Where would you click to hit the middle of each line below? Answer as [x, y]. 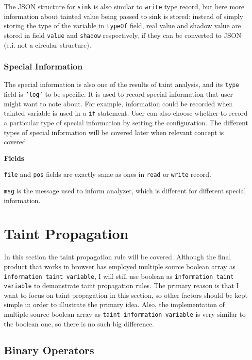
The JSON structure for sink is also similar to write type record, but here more [124, 6]
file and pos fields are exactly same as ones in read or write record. [108, 174]
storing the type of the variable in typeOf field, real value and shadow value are [123, 26]
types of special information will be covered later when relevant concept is [114, 132]
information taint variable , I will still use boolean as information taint [119, 276]
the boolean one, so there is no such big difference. [79, 323]
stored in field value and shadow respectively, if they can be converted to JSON [123, 35]
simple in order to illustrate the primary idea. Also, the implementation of [114, 304]
